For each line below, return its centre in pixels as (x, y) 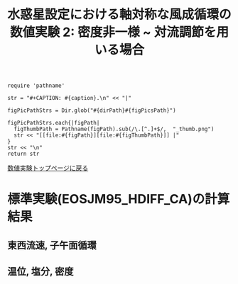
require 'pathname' (36, 86)
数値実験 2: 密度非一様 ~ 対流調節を (113, 32)
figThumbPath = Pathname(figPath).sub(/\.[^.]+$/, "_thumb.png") (114, 129)
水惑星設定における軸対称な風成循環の (120, 15)
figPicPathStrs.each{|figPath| (54, 123)
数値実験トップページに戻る (48, 168)
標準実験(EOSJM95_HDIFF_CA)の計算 (119, 199)
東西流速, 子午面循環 (52, 245)
